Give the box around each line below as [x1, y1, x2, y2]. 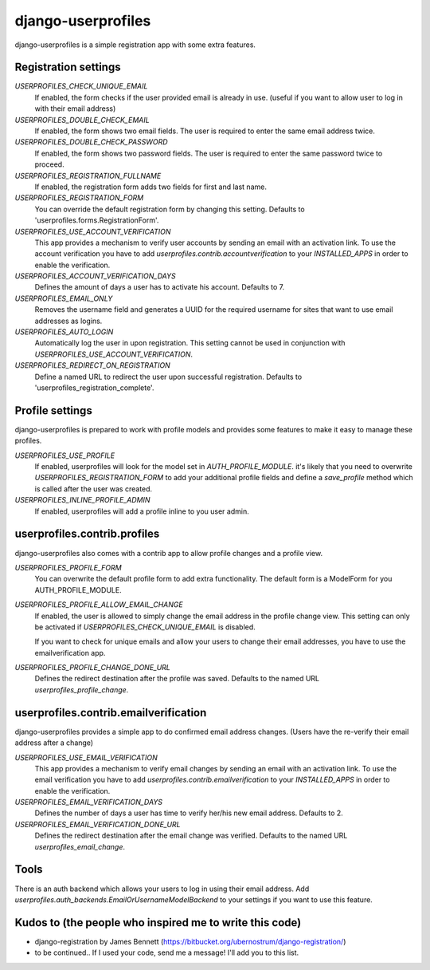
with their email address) [34, 104, 116, 113]
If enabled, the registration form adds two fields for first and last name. [34, 182, 267, 191]
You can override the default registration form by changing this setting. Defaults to [34, 204, 306, 214]
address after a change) [14, 738, 94, 747]
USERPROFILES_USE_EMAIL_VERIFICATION [14, 752, 158, 762]
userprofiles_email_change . [34, 842, 126, 851]
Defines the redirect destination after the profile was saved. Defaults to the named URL [34, 674, 320, 684]
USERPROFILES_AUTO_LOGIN [14, 327, 114, 337]
